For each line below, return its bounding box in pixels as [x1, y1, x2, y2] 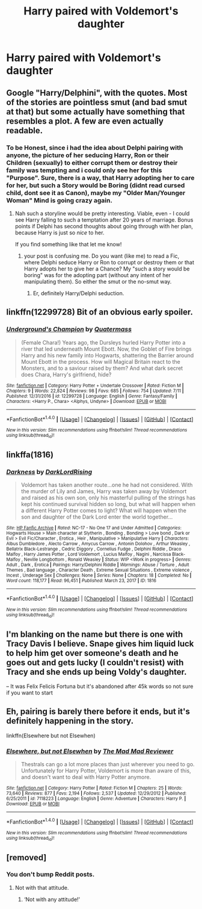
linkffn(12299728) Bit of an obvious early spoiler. [6, 307, 194, 317]
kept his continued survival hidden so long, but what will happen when [20, 501, 196, 508]
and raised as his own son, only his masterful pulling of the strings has [20, 494, 196, 501]
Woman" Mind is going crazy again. [6, 196, 113, 204]
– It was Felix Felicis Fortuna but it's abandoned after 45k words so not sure [6, 683, 194, 690]
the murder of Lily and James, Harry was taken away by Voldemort [20, 488, 187, 495]
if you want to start [6, 689, 53, 696]
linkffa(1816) [6, 449, 54, 460]
